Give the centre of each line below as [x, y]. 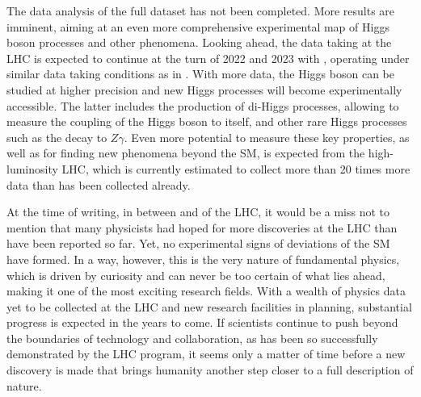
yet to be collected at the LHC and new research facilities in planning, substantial [209, 306]
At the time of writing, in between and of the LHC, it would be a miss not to [198, 212]
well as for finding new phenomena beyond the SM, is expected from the [186, 153]
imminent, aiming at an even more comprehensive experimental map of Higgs [198, 26]
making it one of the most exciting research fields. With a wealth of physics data [206, 291]
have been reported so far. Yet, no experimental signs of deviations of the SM [198, 243]
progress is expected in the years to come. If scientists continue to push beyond [202, 322]
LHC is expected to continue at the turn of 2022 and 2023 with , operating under [208, 58]
